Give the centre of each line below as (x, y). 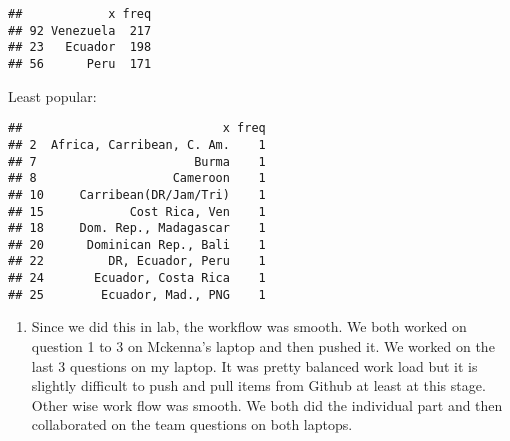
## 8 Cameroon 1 (137, 178)
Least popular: (52, 95)
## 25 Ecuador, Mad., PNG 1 (137, 294)
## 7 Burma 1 (137, 161)
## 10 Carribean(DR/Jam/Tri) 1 (137, 194)
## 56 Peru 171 (80, 63)
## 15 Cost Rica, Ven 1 (137, 211)
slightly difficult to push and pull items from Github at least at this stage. (258, 385)
